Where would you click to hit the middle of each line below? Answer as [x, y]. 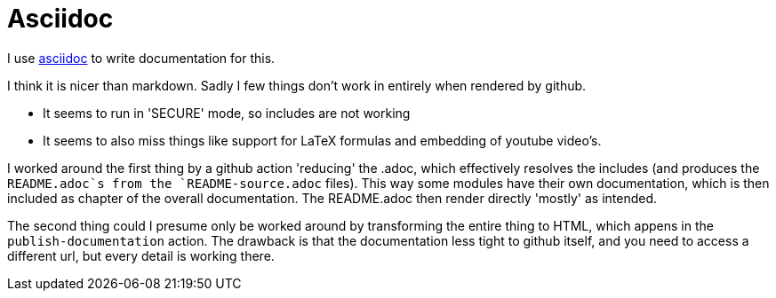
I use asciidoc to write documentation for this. [141, 58]
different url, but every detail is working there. [141, 255]
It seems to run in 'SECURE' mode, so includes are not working [227, 113]
